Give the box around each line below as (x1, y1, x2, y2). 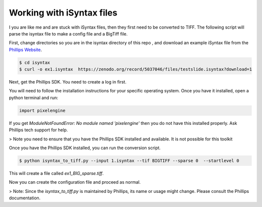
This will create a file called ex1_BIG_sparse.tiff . (9, 170, 104, 176)
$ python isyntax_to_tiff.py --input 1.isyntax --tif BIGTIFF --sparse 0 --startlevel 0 (19, 158, 240, 163)
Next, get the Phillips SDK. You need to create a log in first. (9, 79, 127, 85)
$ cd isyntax (19, 60, 50, 65)
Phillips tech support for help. (9, 127, 68, 133)
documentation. (9, 195, 41, 201)
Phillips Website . (9, 47, 42, 52)
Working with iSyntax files (9, 7, 117, 18)
